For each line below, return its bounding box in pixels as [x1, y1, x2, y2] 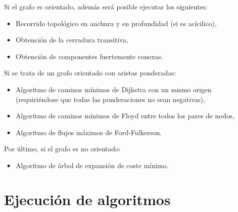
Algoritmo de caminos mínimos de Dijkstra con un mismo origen [15, 84, 212, 94]
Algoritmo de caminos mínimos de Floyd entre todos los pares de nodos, [15, 110, 235, 121]
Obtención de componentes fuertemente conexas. [15, 51, 163, 61]
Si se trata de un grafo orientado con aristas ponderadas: [4, 68, 176, 78]
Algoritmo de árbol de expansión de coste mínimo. [15, 160, 169, 170]
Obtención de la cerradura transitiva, [15, 35, 128, 45]
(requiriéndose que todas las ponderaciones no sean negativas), [15, 94, 205, 104]
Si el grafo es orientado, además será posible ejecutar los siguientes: [4, 1, 208, 11]
